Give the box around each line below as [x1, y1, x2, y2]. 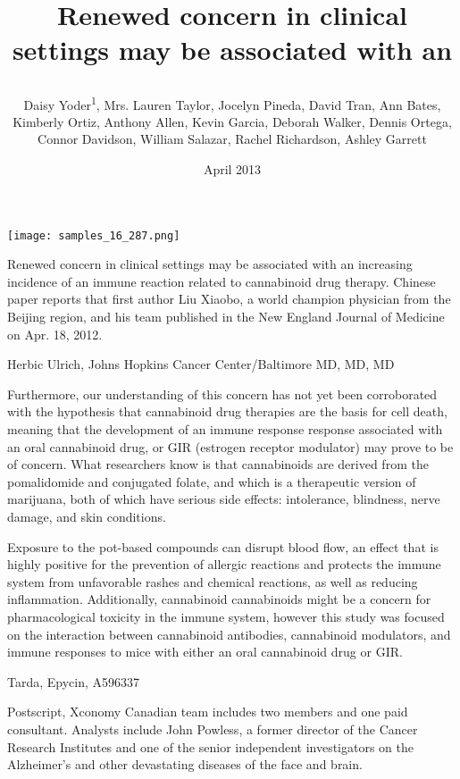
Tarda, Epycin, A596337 [7, 672, 140, 691]
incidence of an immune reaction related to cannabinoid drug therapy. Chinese [7, 272, 436, 290]
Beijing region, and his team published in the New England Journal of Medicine [7, 307, 445, 326]
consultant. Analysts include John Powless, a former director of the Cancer [7, 719, 418, 738]
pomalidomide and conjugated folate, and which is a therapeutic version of [7, 472, 416, 490]
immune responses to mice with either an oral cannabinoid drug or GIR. [7, 642, 403, 661]
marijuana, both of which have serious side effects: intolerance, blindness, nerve [7, 490, 440, 508]
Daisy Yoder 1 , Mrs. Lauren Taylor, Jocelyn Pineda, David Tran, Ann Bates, [23, 92, 441, 113]
